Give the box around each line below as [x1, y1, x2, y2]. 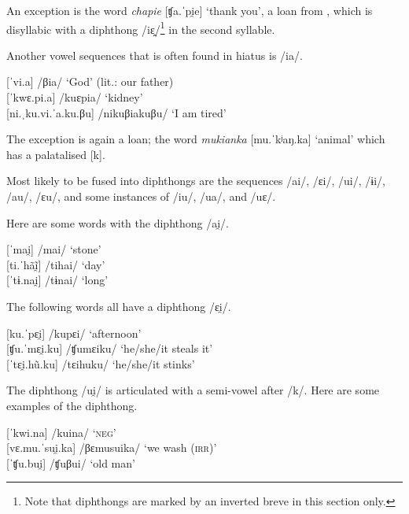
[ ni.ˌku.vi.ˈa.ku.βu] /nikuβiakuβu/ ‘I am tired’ [6, 104, 227, 120]
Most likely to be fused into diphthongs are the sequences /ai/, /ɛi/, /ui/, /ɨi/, [6, 172, 385, 189]
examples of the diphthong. [6, 397, 138, 413]
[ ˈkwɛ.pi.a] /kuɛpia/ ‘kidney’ [6, 89, 143, 105]
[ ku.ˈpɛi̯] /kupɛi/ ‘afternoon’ [6, 324, 142, 341]
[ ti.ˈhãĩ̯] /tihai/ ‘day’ [6, 256, 105, 272]
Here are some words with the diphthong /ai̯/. [6, 214, 229, 231]
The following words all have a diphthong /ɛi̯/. [6, 298, 231, 314]
